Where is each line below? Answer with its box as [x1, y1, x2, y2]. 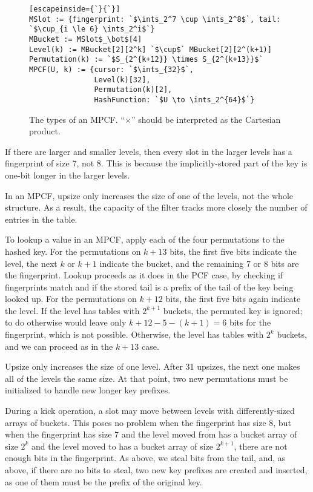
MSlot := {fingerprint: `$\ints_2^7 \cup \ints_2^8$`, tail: [29, 15, 281, 24]
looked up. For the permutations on [5, 292, 137, 305]
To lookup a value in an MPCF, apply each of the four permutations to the [5, 233, 285, 246]
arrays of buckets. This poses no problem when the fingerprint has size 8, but [5, 416, 291, 428]
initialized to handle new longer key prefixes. [5, 384, 171, 396]
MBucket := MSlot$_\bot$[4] [29, 34, 142, 44]
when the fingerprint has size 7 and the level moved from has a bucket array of [5, 428, 297, 441]
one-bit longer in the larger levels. [5, 168, 130, 181]
